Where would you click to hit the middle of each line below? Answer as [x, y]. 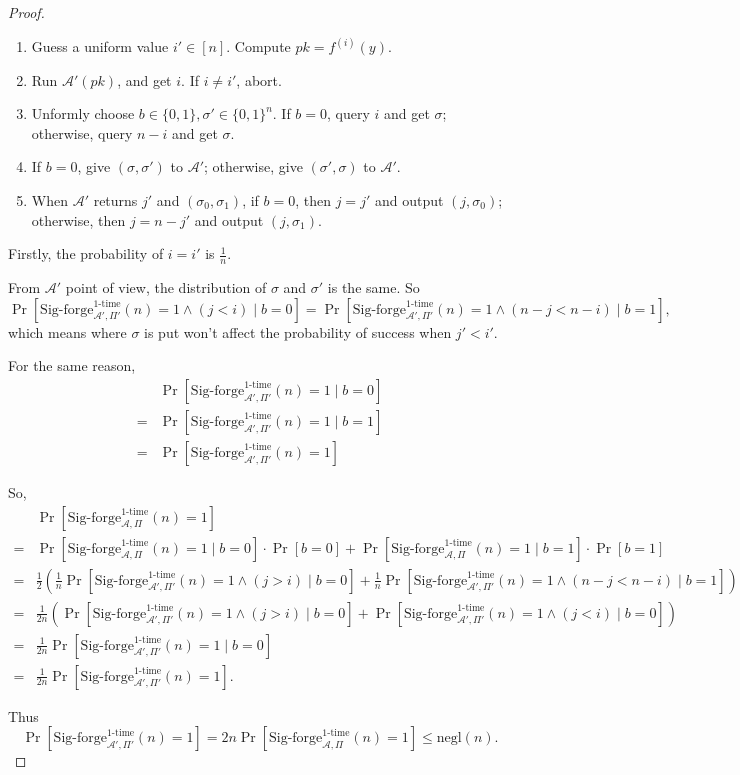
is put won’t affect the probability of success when [298, 331]
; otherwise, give [253, 166]
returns [115, 200]
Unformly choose [83, 113]
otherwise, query [82, 132]
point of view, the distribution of [166, 287]
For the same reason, [72, 365]
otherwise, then [78, 219]
